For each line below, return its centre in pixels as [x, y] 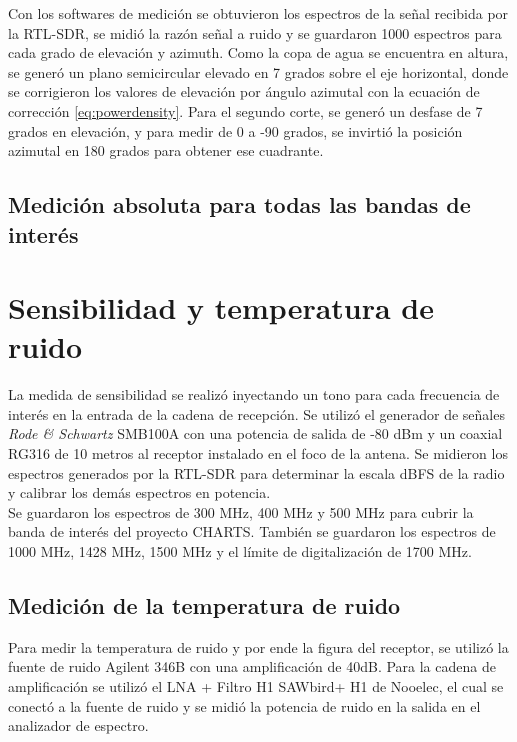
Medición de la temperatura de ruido [204, 604]
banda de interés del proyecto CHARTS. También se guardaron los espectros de [252, 531]
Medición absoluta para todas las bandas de [239, 204]
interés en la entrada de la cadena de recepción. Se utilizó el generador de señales [256, 413]
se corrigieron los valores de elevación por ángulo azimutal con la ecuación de [244, 91]
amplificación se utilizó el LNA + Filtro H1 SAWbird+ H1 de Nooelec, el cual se [256, 685]
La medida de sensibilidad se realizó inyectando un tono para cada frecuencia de [254, 394]
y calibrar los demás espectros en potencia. [139, 492]
